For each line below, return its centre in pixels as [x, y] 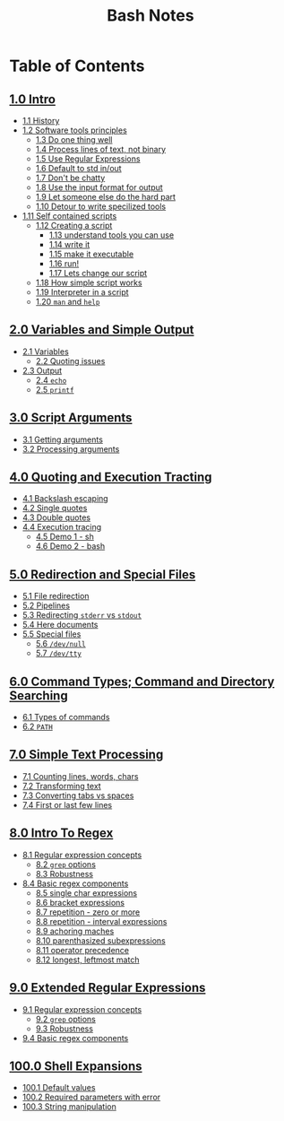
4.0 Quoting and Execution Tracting [111, 478]
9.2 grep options [66, 1019]
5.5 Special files [52, 634]
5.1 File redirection [56, 596]
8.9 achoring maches [75, 931]
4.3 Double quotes [56, 517]
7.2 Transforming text [61, 786]
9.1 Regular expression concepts [82, 1009]
